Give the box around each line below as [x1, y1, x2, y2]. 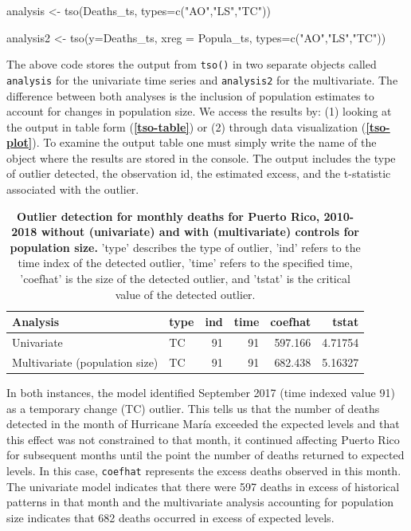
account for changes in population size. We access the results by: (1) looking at [6, 103, 392, 120]
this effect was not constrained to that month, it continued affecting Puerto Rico [6, 431, 400, 447]
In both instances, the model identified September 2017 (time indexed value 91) [6, 384, 395, 400]
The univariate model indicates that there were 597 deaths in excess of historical [6, 478, 400, 494]
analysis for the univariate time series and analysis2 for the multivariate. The [6, 71, 398, 88]
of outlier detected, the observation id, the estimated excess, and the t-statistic [6, 165, 391, 182]
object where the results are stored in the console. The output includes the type [6, 149, 396, 166]
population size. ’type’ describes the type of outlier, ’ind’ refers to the [10, 238, 361, 255]
